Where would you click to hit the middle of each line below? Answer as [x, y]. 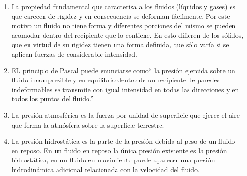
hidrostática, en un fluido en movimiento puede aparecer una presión [113, 160]
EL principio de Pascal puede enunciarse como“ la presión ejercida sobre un [123, 70]
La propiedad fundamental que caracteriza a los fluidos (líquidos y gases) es [123, 6]
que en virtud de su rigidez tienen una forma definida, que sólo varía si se [120, 44]
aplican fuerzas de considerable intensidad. [74, 54]
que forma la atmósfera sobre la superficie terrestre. [88, 124]
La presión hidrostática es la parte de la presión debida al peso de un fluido [123, 141]
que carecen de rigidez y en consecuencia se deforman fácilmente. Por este [121, 16]
